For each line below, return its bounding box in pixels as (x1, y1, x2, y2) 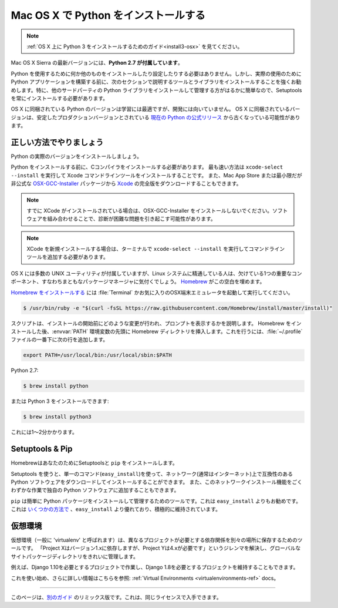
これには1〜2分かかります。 (11, 429, 77, 436)
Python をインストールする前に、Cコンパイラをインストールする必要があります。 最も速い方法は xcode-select (11, 163, 283, 170)
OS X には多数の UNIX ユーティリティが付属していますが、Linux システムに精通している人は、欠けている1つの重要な (11, 270, 292, 277)
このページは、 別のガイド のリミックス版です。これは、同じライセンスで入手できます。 (11, 594, 222, 601)
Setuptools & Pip (11, 444, 73, 454)
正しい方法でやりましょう (11, 137, 104, 147)
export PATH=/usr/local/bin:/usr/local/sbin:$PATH (23, 352, 173, 358)
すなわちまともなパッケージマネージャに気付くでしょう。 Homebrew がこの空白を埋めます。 (41, 278, 265, 285)
